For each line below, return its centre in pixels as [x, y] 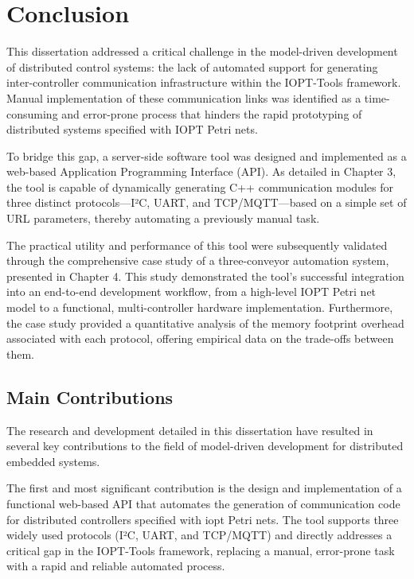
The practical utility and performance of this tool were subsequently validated [197, 245]
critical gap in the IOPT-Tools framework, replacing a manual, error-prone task [201, 550]
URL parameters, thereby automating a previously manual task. [163, 218]
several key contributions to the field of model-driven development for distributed [205, 446]
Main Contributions [90, 396]
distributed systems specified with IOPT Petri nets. [132, 129]
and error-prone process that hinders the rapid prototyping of [212, 113]
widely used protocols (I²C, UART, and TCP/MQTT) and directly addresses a [199, 535]
